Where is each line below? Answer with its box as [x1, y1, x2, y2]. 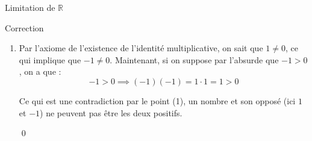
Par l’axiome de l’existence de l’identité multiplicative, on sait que [19, 42, 263, 54]
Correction [5, 21, 44, 34]
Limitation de [5, 1, 55, 13]
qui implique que [19, 53, 81, 66]
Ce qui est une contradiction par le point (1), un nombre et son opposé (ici [19, 94, 296, 107]
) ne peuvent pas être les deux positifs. [40, 106, 183, 119]
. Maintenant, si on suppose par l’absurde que [110, 53, 279, 66]
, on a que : [19, 65, 61, 78]
